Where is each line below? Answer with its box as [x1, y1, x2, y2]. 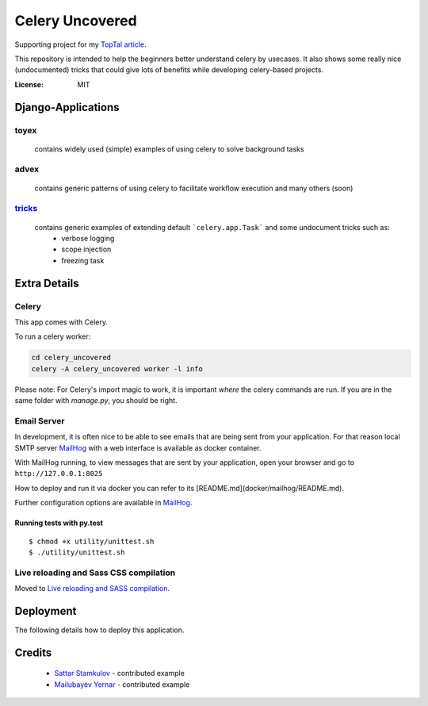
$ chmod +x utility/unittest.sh [29, 536, 155, 546]
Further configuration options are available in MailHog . [14, 498, 193, 508]
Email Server [14, 415, 65, 426]
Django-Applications [14, 100, 120, 114]
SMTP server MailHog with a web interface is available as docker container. [14, 443, 262, 452]
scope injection [61, 244, 112, 254]
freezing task [61, 255, 105, 265]
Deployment [14, 604, 77, 618]
